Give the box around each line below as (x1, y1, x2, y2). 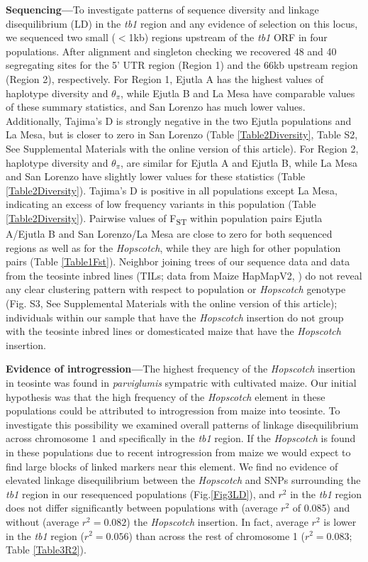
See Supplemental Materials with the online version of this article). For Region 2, (6, 140, 359, 155)
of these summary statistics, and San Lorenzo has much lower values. (6, 99, 306, 114)
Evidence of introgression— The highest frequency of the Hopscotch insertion (6, 361, 356, 376)
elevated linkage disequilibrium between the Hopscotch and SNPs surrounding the (6, 473, 361, 487)
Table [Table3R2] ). (6, 542, 87, 557)
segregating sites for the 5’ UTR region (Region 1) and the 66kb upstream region (6, 57, 358, 72)
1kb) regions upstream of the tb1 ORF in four (128, 30, 328, 45)
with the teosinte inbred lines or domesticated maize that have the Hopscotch (6, 324, 341, 338)
